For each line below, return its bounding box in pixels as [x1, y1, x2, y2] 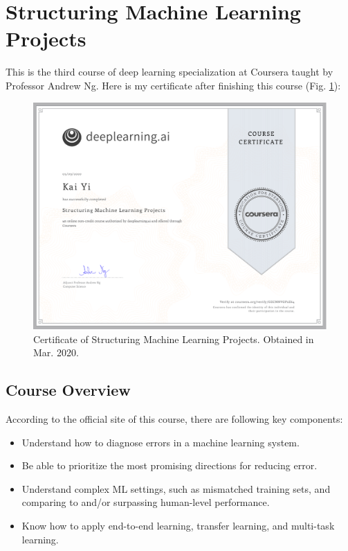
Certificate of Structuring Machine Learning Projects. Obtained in [33, 331, 314, 346]
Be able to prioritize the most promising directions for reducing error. [21, 458, 318, 473]
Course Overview [6, 379, 131, 401]
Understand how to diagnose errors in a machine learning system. [21, 435, 300, 449]
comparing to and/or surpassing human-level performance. [21, 495, 270, 509]
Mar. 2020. [33, 345, 79, 360]
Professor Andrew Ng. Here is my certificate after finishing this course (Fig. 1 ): [6, 78, 341, 92]
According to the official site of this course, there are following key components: [6, 412, 343, 426]
